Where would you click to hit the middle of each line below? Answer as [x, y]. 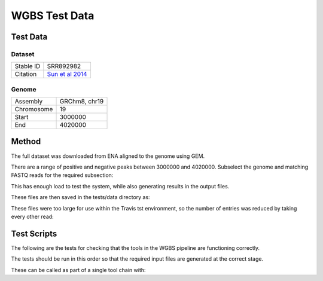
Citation [26, 74]
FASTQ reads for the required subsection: [62, 175]
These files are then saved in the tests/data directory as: [80, 197]
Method [26, 141]
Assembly [29, 102]
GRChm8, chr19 [82, 102]
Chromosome [34, 109]
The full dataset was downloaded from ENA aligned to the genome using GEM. [108, 156]
